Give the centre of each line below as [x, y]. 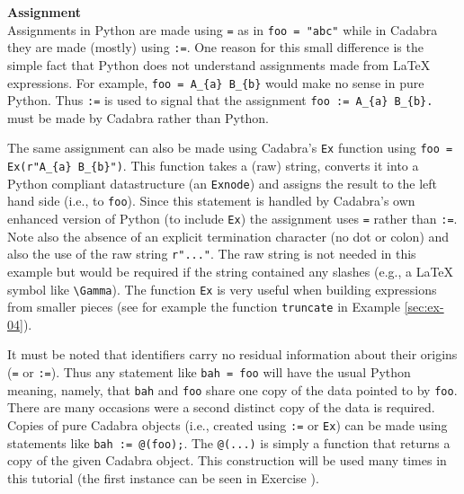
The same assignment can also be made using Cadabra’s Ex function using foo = [230, 148]
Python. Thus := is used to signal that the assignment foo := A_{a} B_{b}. [220, 100]
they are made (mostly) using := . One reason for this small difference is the [215, 47]
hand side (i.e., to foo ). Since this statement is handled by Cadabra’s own [211, 201]
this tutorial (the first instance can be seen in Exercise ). [163, 477]
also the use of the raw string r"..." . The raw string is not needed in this [212, 254]
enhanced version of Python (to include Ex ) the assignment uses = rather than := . [232, 219]
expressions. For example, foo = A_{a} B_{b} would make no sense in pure [216, 82]
